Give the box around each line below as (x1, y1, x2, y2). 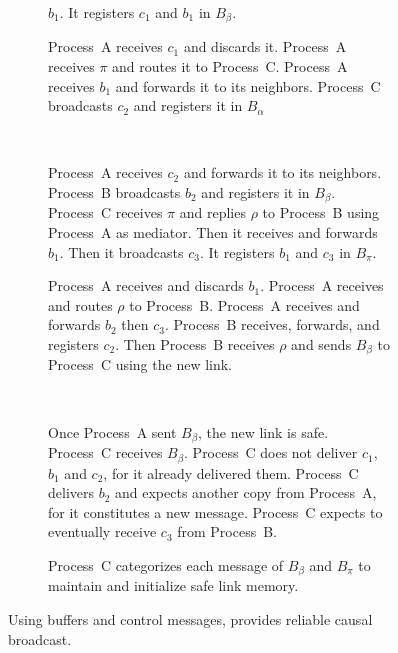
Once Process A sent (48, 421, 177, 442)
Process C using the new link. (48, 354, 233, 375)
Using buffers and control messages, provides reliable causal (8, 609, 373, 629)
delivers (48, 482, 95, 503)
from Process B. (177, 521, 278, 542)
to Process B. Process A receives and (129, 294, 360, 315)
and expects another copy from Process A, (115, 482, 377, 503)
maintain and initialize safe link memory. (48, 575, 299, 596)
